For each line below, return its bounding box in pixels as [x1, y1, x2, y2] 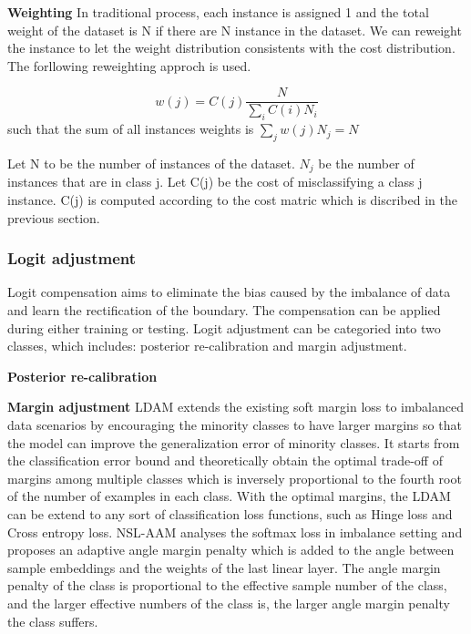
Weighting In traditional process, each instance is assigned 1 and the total [7, 3, 429, 21]
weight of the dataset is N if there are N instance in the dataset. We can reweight [7, 20, 462, 39]
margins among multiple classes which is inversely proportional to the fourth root [7, 468, 462, 487]
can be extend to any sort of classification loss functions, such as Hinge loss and [7, 505, 453, 524]
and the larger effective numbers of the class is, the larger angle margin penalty [7, 593, 450, 612]
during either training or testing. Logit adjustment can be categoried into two [7, 318, 441, 337]
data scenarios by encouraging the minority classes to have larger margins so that [7, 415, 462, 435]
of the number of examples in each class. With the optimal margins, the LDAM [7, 486, 451, 506]
